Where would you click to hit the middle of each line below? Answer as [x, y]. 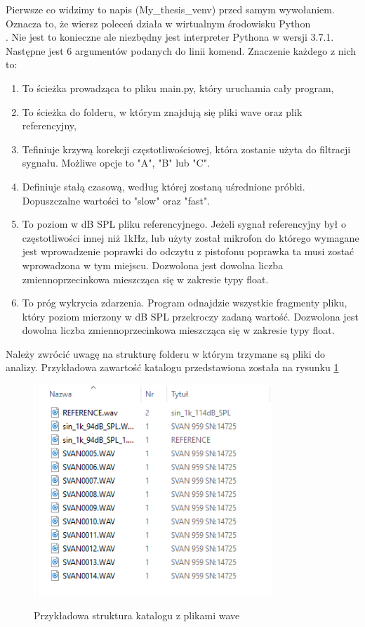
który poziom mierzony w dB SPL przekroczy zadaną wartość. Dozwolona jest [190, 316]
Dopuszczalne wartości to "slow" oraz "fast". [116, 200]
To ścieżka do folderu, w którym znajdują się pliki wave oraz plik [162, 111]
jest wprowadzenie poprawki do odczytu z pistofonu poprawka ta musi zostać [188, 251]
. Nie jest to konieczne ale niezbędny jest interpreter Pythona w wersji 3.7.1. [170, 37]
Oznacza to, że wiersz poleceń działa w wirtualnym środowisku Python [158, 23]
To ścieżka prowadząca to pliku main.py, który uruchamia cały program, [178, 88]
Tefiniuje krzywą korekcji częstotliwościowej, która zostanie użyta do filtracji [186, 149]
